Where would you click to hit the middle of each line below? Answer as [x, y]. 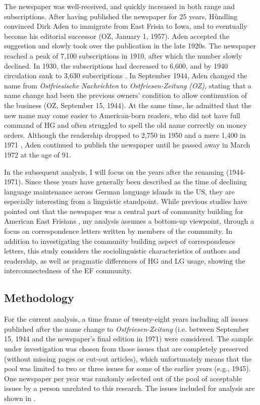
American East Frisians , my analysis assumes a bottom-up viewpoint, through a [129, 221]
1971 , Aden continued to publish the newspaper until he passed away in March [127, 145]
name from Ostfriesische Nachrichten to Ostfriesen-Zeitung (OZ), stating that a [128, 85]
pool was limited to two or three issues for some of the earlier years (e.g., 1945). [127, 368]
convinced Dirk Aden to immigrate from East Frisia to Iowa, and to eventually [126, 26]
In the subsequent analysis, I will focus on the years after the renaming [114, 171]
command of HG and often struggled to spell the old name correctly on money [126, 125]
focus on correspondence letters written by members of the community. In [118, 231]
